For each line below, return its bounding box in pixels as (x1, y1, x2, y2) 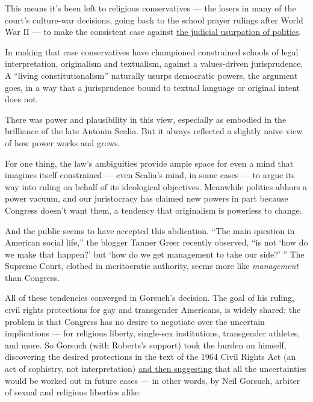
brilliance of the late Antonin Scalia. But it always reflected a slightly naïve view (5, 125, 303, 137)
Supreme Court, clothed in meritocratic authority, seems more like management (5, 259, 299, 272)
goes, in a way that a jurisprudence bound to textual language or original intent (5, 81, 300, 93)
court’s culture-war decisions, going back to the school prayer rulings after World (5, 13, 303, 26)
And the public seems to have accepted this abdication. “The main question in (5, 224, 295, 237)
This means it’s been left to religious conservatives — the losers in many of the (5, 2, 296, 14)
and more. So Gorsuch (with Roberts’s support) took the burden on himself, (5, 338, 287, 351)
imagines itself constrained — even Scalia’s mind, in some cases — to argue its (5, 169, 295, 181)
